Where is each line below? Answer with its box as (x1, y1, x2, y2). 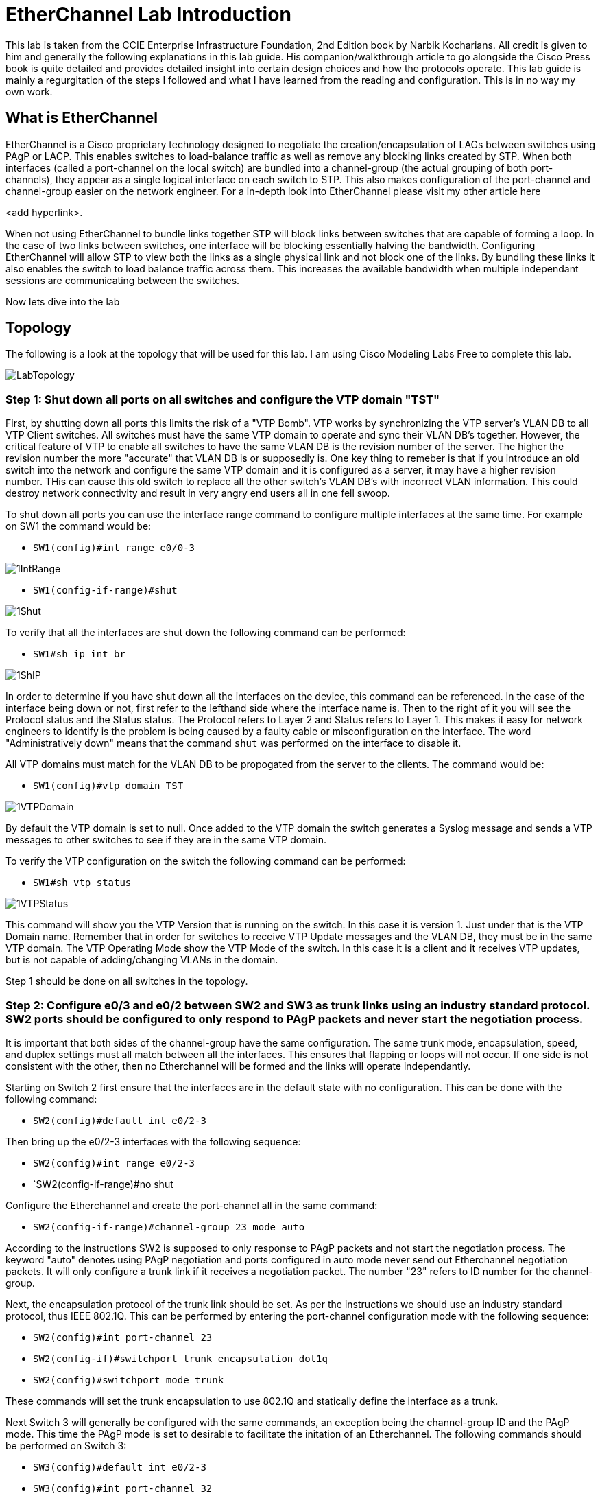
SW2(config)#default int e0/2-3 (33, 1114, 206, 1126)
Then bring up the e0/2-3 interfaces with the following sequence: (5, 1135, 301, 1147)
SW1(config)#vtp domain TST (33, 780, 184, 792)
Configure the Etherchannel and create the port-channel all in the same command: (5, 1199, 378, 1211)
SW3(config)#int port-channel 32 (33, 1482, 213, 1494)
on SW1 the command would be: (5, 520, 152, 533)
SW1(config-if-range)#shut (33, 585, 178, 596)
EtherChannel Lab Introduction (5, 3, 291, 26)
